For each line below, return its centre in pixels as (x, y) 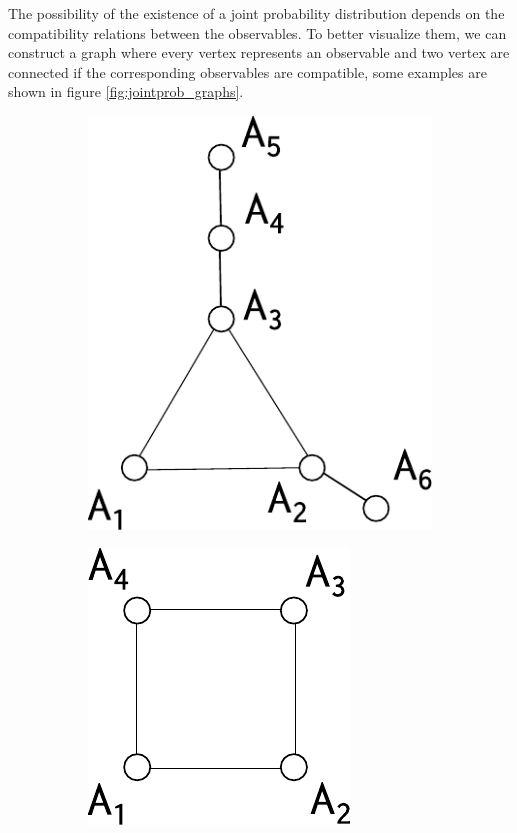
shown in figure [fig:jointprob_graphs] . (126, 91)
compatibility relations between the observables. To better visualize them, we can (257, 32)
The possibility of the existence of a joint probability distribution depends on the (256, 13)
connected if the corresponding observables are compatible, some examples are (247, 71)
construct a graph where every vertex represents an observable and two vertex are (259, 52)
